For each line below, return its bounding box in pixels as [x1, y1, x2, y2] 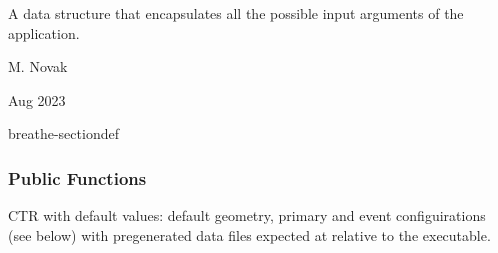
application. [8, 22, 80, 43]
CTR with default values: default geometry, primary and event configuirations [8, 205, 486, 226]
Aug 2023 [8, 89, 66, 110]
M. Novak [8, 56, 68, 77]
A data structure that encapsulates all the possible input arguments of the [8, 3, 464, 23]
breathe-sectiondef [8, 123, 119, 144]
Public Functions [8, 165, 147, 190]
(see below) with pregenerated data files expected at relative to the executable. [8, 224, 491, 245]
